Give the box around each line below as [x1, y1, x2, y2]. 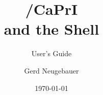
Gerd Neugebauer [24, 65, 79, 76]
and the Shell [4, 18, 99, 39]
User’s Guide [31, 48, 72, 59]
